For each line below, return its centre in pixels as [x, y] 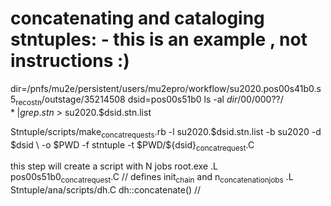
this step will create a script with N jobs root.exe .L [114, 166]
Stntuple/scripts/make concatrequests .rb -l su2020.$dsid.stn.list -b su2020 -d [166, 132]
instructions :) [70, 61]
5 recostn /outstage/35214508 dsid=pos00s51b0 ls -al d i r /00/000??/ [147, 100]
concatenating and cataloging [137, 18]
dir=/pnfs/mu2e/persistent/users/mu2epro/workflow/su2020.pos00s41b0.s [166, 88]
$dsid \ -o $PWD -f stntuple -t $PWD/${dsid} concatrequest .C [132, 145]
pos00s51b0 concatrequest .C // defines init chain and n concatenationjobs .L [152, 178]
